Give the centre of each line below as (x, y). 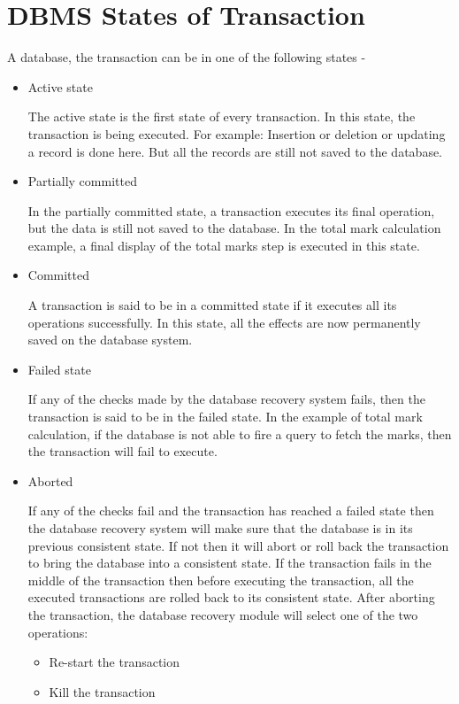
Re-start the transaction (115, 662)
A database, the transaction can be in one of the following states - (187, 57)
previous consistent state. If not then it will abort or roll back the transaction (238, 545)
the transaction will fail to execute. (122, 451)
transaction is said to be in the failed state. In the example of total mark (225, 417)
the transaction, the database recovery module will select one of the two (223, 614)
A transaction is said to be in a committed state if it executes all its (212, 305)
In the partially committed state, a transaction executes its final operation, (231, 210)
